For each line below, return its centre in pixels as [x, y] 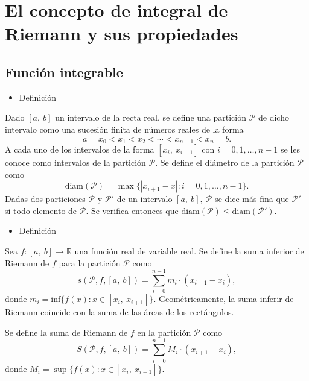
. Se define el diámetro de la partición [225, 162]
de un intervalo [145, 199]
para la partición [90, 263]
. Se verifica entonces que [132, 210]
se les [290, 149]
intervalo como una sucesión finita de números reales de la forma [124, 129]
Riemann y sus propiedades [122, 33]
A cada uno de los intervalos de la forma [80, 149]
